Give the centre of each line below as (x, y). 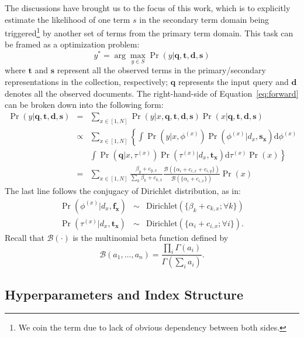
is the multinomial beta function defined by (151, 237)
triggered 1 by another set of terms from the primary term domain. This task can (149, 32)
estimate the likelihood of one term (68, 19)
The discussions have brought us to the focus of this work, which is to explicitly (148, 8)
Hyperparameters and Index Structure (124, 294)
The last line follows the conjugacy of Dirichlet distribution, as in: (123, 191)
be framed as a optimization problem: (72, 44)
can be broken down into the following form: (84, 105)
